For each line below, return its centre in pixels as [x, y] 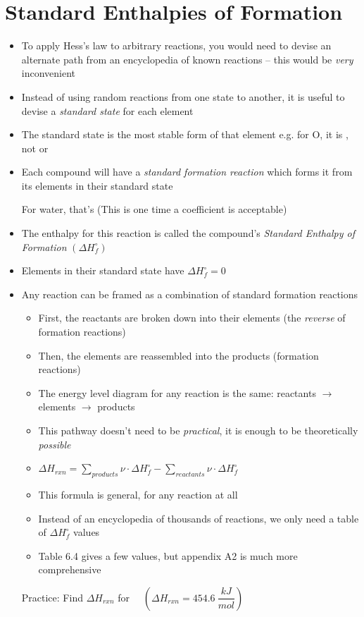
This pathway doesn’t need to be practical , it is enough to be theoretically [198, 430]
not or [35, 148]
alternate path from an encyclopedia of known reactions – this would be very [187, 59]
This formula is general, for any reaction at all [138, 494]
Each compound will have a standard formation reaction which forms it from [187, 172]
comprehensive [70, 569]
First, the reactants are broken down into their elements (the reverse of [192, 318]
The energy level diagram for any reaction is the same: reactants [177, 392]
